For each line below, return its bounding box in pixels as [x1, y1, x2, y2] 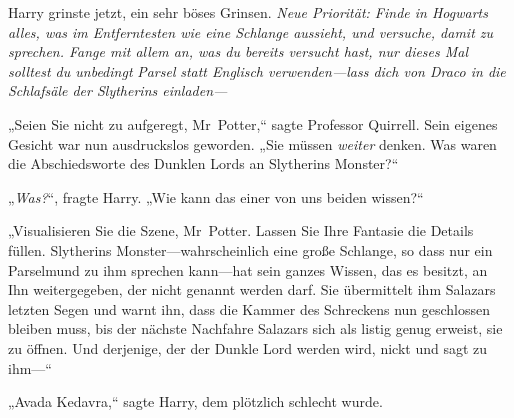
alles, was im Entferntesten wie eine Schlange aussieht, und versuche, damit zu [8, 21, 494, 42]
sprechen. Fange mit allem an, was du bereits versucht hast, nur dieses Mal [8, 41, 469, 62]
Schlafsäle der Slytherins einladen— [8, 80, 228, 101]
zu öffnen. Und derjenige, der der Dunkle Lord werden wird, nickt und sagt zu [8, 337, 488, 358]
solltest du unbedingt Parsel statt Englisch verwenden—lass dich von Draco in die [8, 60, 506, 81]
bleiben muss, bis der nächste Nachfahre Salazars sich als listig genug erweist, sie [8, 318, 503, 339]
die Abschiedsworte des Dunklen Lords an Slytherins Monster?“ [8, 153, 399, 174]
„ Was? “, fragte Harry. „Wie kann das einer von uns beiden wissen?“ [8, 186, 424, 207]
